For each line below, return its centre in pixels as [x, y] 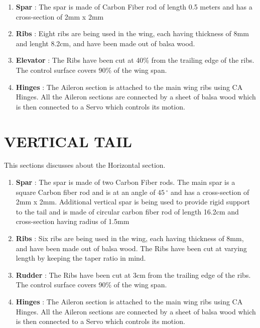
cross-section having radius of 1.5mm [73, 221]
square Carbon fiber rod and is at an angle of [86, 192]
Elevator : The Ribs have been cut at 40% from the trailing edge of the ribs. [135, 60]
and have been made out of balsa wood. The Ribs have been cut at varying [131, 248]
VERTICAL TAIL [68, 141]
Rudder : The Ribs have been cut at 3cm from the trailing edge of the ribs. [133, 275]
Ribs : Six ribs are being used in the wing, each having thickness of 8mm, [130, 238]
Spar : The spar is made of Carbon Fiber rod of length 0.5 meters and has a [134, 7]
